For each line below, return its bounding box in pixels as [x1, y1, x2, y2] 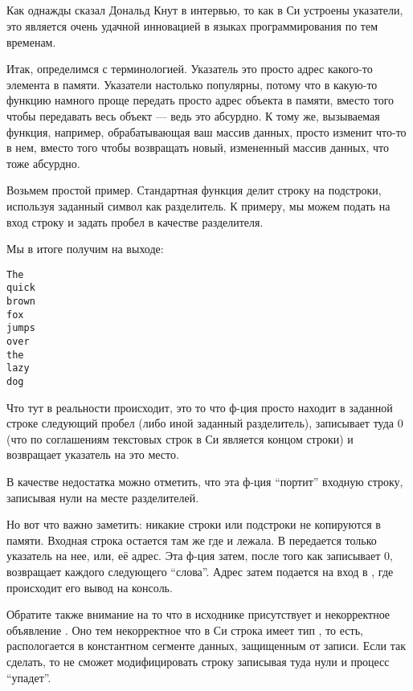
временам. [6, 33, 56, 50]
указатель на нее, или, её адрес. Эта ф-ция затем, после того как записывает [6, 547, 381, 564]
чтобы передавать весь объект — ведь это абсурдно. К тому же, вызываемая [6, 107, 380, 124]
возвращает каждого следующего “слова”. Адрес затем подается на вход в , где [6, 562, 394, 579]
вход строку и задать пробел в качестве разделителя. [6, 213, 264, 230]
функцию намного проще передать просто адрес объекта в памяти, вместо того [6, 92, 395, 108]
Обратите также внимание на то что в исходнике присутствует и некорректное [6, 606, 391, 623]
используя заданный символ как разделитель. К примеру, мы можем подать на [6, 197, 391, 214]
